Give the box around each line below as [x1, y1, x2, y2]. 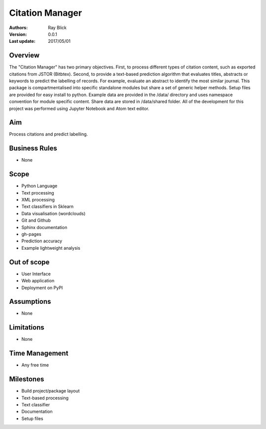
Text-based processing [21, 395, 69, 401]
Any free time [21, 362, 49, 368]
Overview [9, 51, 40, 60]
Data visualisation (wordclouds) [21, 210, 86, 216]
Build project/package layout [21, 388, 80, 394]
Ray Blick [48, 25, 67, 31]
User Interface [21, 271, 51, 277]
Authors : [9, 25, 28, 31]
